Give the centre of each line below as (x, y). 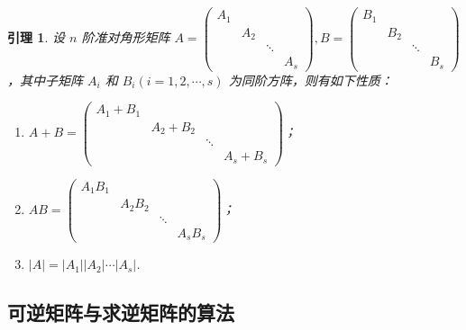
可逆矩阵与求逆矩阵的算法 (121, 312)
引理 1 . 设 (36, 37)
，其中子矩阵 (45, 80)
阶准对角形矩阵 (126, 37)
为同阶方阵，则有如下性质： (311, 80)
